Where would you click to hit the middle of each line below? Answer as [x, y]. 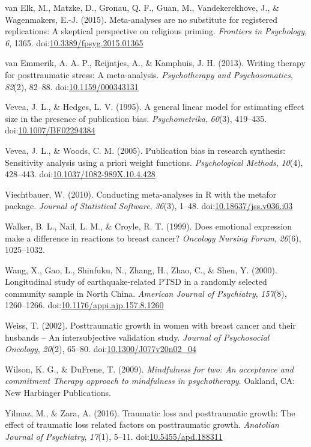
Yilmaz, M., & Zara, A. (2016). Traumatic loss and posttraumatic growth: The [150, 412]
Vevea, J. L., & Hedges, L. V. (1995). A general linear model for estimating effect [155, 107]
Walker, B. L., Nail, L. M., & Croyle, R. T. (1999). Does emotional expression [149, 226]
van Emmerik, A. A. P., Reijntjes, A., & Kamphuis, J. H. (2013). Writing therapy [155, 63]
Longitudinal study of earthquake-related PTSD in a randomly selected [136, 281]
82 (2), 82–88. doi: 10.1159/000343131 [72, 86]
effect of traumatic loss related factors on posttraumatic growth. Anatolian [142, 424]
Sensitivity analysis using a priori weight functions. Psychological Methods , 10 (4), [154, 162]
